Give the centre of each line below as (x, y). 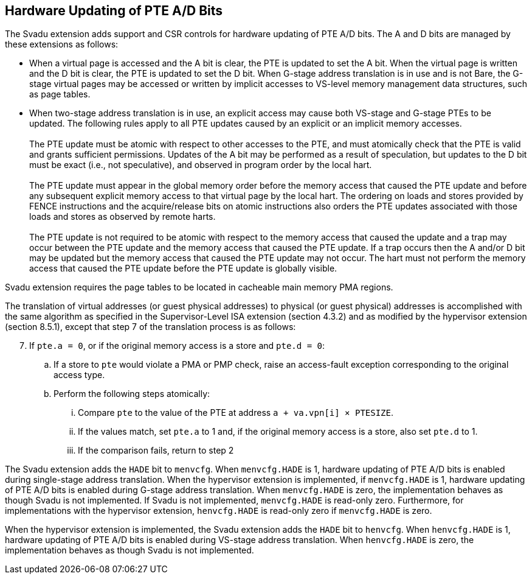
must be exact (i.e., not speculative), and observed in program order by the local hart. (201, 165)
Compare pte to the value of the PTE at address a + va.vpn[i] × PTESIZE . (236, 413)
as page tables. (60, 94)
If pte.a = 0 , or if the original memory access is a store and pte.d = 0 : (177, 346)
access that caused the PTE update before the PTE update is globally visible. (183, 268)
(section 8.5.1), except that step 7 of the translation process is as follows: (150, 327)
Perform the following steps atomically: (132, 394)
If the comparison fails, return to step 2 (156, 451)
